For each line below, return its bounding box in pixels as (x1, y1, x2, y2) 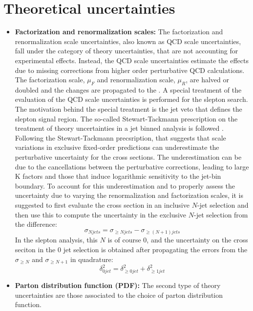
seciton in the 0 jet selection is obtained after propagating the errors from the (15, 244, 248, 254)
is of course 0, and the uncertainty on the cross (107, 235, 248, 245)
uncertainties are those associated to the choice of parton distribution (15, 289, 223, 300)
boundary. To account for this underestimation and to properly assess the (15, 180, 235, 191)
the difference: (15, 219, 57, 229)
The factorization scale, (15, 74, 85, 85)
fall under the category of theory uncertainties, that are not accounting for (15, 46, 238, 56)
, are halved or (186, 74, 229, 85)
